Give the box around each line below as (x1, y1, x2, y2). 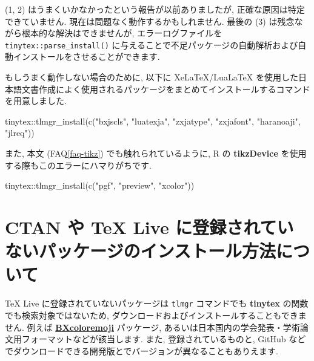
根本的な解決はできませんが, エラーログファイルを (21, 27, 222, 39)
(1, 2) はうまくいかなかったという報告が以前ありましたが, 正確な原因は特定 (5, 3, 305, 15)
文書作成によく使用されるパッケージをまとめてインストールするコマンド (21, 82, 310, 95)
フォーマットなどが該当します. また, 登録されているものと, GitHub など (21, 333, 306, 345)
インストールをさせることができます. (13, 50, 160, 63)
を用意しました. (5, 94, 67, 107)
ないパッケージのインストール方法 (5, 238, 276, 263)
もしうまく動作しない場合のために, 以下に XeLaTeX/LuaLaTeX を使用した (5, 71, 298, 83)
